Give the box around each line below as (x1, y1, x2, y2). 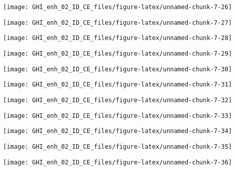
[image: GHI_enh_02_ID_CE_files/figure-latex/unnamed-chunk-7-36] (3, 158, 232, 166)
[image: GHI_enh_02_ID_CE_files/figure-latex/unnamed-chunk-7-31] (3, 81, 232, 89)
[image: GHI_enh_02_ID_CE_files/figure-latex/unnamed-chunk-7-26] (3, 4, 232, 11)
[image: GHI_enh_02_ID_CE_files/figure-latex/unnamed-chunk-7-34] (3, 127, 232, 135)
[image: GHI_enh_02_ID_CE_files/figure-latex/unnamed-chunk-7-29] (3, 50, 232, 57)
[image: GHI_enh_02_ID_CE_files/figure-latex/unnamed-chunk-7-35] (3, 143, 232, 150)
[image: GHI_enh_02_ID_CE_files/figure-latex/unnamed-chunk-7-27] (3, 19, 232, 26)
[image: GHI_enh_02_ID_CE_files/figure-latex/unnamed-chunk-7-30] (3, 65, 232, 73)
